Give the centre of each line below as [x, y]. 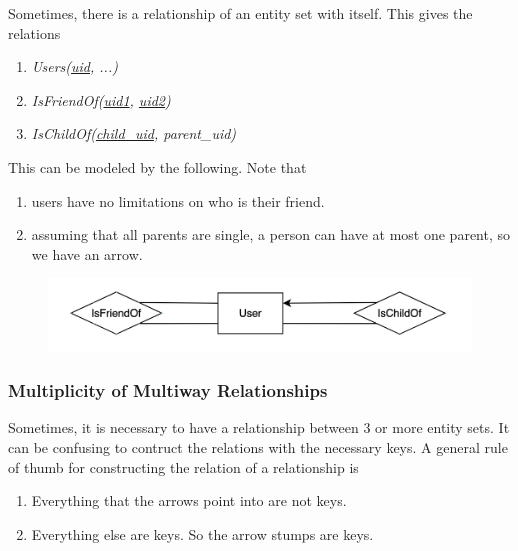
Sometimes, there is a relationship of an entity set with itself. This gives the [240, 13]
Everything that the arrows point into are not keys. [189, 500]
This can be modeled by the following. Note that [157, 166]
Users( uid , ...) [74, 66]
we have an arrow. [87, 253]
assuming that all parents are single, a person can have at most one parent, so [271, 234]
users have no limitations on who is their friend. [178, 200]
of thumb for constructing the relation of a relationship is [183, 466]
